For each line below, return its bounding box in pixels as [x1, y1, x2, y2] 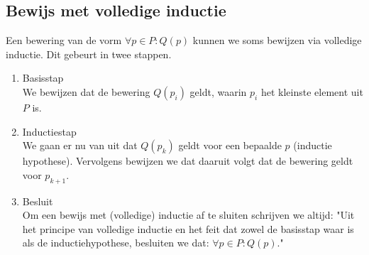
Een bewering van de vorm [6, 33, 122, 48]
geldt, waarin [189, 84, 247, 99]
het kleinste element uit [260, 84, 363, 99]
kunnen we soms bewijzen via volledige [192, 33, 362, 48]
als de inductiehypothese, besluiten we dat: [22, 235, 209, 250]
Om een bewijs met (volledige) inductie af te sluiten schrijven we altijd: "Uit [22, 207, 355, 222]
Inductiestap [22, 124, 77, 139]
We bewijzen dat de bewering [22, 84, 150, 99]
